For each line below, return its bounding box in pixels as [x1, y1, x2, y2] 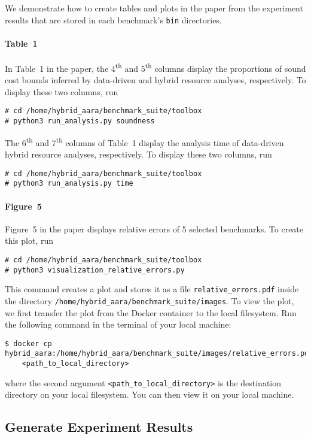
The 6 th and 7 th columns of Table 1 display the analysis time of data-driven [5, 134, 284, 149]
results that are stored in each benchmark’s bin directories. [5, 13, 222, 26]
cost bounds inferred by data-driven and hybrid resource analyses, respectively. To [5, 74, 306, 86]
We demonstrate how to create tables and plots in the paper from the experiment [5, 2, 303, 14]
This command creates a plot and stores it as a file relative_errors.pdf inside [5, 283, 299, 295]
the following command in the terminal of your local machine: [5, 318, 231, 331]
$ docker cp [5, 339, 52, 348]
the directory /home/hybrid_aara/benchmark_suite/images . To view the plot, [5, 294, 294, 307]
